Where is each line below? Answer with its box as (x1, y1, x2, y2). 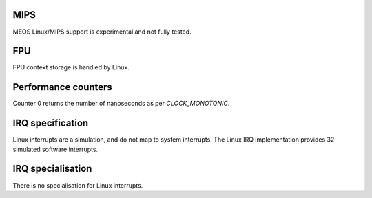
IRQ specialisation (12, 163, 92, 175)
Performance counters (12, 81, 113, 93)
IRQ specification (12, 118, 89, 129)
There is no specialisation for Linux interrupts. (12, 181, 143, 189)
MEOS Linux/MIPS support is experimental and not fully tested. (12, 27, 192, 36)
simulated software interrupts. (12, 145, 99, 153)
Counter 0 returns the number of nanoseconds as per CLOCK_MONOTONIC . (12, 100, 230, 108)
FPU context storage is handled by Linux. (12, 63, 130, 71)
